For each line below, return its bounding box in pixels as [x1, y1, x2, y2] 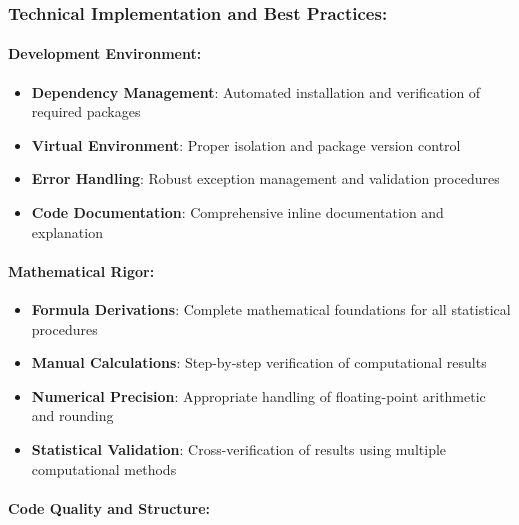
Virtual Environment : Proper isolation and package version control [31, 134, 461, 155]
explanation [31, 221, 103, 242]
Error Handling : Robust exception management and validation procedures [31, 168, 500, 189]
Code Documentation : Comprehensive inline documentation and [31, 202, 444, 223]
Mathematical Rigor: [8, 260, 155, 281]
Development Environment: [8, 43, 202, 64]
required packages [31, 101, 141, 122]
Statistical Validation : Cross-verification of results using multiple [31, 438, 447, 459]
